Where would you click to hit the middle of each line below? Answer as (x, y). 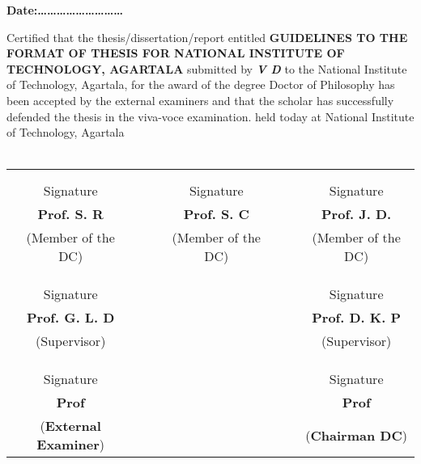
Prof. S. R (70, 214)
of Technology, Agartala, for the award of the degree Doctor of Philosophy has (201, 84)
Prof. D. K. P (357, 318)
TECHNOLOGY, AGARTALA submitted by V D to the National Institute (207, 68)
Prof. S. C (216, 214)
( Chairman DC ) (356, 435)
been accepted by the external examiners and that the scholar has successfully (200, 100)
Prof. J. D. (357, 214)
